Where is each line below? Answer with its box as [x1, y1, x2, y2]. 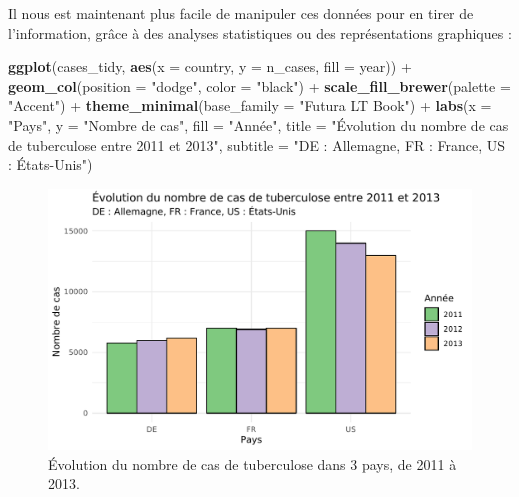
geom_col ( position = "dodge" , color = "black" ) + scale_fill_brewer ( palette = [8, 75, 511, 96]
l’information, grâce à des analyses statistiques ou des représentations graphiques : [8, 22, 512, 43]
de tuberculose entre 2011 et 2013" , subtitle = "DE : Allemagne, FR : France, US [8, 134, 506, 155]
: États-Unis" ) [8, 154, 93, 175]
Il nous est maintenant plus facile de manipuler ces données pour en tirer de [8, 3, 474, 23]
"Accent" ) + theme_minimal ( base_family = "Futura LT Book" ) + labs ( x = [8, 95, 492, 116]
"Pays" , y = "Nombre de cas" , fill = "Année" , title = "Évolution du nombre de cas [8, 114, 509, 135]
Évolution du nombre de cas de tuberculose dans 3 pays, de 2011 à [48, 453, 457, 474]
